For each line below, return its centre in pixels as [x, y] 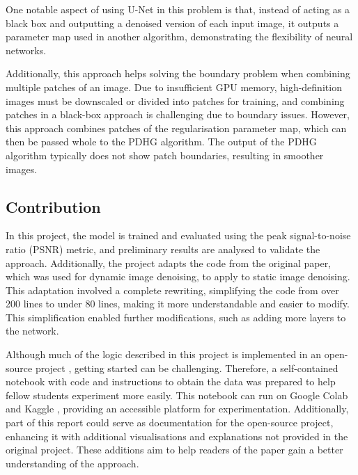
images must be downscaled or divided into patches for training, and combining [175, 100]
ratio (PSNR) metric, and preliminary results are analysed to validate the [163, 249]
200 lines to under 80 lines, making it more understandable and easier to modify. [178, 304]
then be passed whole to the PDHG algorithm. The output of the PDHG [161, 142]
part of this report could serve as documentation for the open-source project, [170, 422]
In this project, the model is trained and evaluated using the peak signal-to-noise [178, 235]
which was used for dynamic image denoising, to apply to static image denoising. [178, 276]
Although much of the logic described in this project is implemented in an [163, 354]
